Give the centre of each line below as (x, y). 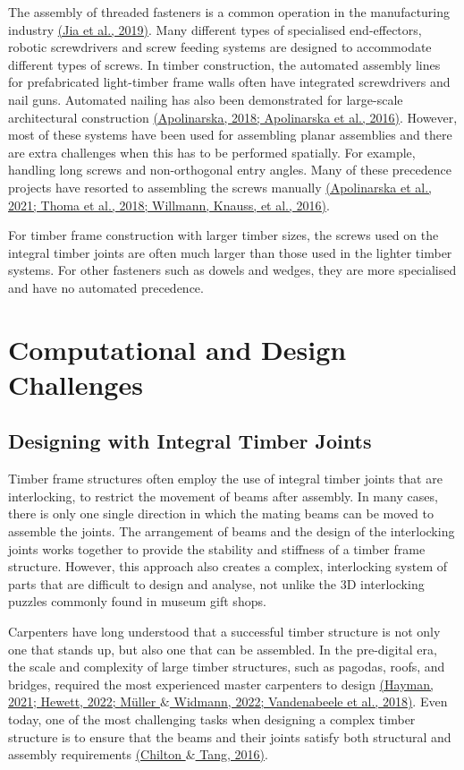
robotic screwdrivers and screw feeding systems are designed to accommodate (220, 47)
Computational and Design (177, 349)
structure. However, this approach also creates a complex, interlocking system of (228, 566)
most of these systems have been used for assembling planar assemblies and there (230, 135)
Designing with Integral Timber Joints (190, 441)
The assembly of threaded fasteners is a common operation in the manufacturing (229, 12)
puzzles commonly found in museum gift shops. (137, 601)
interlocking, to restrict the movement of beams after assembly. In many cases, (223, 496)
